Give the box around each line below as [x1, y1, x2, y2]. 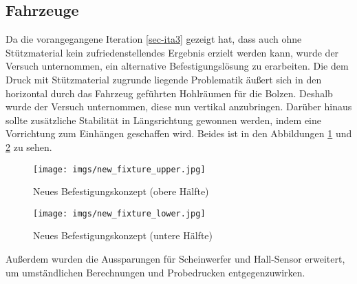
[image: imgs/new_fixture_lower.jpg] [33, 208, 206, 219]
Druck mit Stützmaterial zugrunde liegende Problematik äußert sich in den [6, 72, 322, 86]
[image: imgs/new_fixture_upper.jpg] [33, 164, 206, 174]
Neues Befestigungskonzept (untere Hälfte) [33, 228, 213, 243]
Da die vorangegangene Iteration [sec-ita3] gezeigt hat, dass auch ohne [6, 32, 302, 46]
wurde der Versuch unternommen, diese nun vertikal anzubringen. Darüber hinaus [6, 99, 352, 114]
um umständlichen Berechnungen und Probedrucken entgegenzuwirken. [6, 265, 305, 279]
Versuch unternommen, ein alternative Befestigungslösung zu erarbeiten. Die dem [6, 59, 349, 73]
